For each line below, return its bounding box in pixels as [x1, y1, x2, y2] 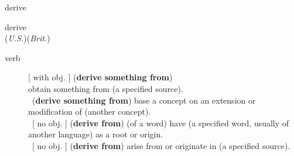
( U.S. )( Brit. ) [5, 32, 50, 44]
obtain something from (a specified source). [28, 82, 183, 94]
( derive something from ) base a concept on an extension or [32, 94, 256, 106]
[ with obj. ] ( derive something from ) [28, 71, 173, 83]
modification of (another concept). [28, 105, 151, 118]
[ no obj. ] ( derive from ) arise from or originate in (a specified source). [32, 139, 290, 151]
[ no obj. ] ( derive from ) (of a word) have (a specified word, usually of [32, 116, 289, 129]
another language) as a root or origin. [28, 128, 163, 140]
